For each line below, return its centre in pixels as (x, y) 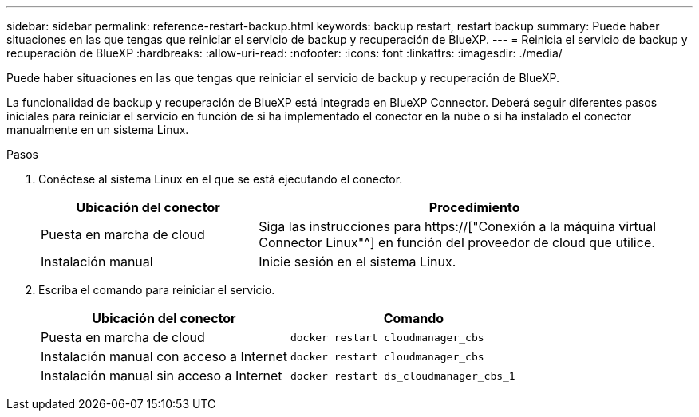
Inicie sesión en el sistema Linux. (357, 262)
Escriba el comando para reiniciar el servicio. (157, 290)
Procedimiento (474, 207)
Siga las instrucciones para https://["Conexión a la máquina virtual (458, 226)
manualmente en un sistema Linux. (98, 130)
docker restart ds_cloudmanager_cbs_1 (403, 376)
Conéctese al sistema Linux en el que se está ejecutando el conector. (221, 179)
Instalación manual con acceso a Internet (164, 356)
